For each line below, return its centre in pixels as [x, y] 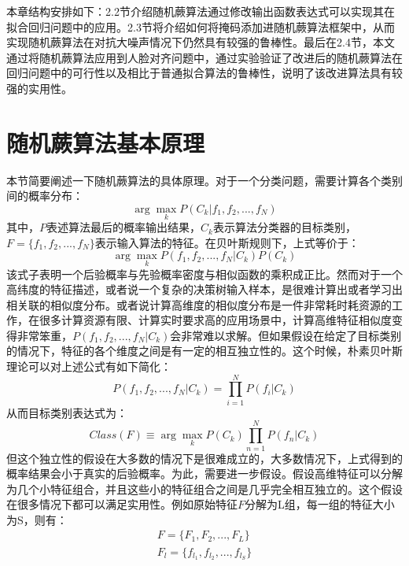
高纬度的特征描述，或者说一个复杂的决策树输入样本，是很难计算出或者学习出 [204, 289]
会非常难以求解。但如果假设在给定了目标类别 [286, 335]
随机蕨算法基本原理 [106, 142]
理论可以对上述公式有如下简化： [89, 366]
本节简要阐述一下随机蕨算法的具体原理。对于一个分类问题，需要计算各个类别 [204, 180]
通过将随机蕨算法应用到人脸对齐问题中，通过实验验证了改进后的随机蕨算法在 [204, 57]
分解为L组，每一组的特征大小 [320, 504]
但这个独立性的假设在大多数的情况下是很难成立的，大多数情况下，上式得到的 [204, 458]
